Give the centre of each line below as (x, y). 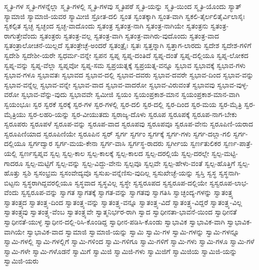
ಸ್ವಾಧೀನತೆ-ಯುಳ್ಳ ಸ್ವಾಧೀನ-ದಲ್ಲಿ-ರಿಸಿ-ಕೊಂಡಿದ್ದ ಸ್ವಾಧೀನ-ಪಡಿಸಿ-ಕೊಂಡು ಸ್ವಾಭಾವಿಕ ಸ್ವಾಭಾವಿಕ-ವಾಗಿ (114, 222)
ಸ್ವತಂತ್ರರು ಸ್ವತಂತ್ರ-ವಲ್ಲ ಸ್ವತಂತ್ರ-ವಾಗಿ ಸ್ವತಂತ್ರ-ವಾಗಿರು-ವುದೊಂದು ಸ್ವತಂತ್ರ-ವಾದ (129, 35)
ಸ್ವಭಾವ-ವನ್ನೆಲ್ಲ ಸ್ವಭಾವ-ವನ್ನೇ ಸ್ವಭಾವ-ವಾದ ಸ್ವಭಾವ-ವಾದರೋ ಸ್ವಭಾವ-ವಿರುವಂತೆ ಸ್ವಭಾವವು (109, 84)
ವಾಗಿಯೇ (14, 231)
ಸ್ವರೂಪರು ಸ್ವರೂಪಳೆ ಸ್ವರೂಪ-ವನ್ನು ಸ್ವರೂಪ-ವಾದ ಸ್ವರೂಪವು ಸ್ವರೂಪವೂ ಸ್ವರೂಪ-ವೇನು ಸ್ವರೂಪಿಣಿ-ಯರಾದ (129, 124)
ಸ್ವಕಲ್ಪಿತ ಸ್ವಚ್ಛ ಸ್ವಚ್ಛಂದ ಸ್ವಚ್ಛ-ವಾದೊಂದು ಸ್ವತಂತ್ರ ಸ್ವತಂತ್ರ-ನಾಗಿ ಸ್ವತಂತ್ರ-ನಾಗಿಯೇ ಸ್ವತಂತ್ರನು (106, 26)
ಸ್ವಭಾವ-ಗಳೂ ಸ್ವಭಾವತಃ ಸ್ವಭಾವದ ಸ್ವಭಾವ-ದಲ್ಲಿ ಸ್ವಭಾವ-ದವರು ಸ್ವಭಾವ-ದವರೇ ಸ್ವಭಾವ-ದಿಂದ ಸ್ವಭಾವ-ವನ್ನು (129, 75)
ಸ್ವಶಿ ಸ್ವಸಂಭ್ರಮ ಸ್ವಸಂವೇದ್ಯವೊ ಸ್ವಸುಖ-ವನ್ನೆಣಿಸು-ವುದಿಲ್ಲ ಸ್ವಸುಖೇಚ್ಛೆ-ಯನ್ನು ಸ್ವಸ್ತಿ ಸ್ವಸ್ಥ (119, 173)
